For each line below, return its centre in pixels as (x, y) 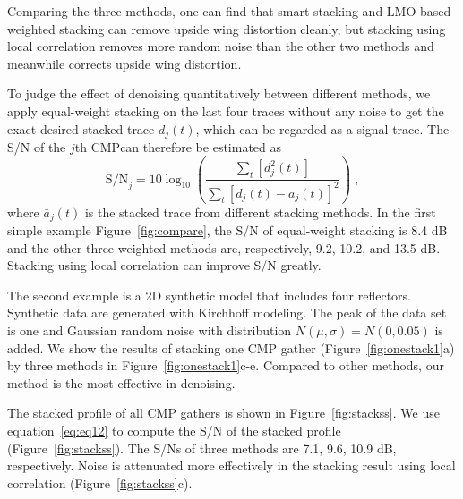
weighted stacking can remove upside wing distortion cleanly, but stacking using (227, 28)
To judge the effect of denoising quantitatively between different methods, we (219, 93)
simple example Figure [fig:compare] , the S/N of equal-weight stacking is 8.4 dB (227, 230)
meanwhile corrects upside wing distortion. (124, 63)
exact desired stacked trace (81, 128)
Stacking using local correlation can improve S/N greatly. (164, 265)
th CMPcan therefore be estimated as (178, 147)
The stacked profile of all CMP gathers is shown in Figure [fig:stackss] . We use (223, 413)
